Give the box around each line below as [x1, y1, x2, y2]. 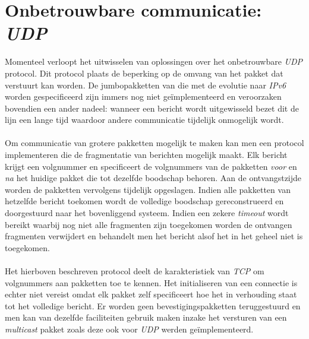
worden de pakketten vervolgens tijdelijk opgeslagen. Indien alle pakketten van [5, 183, 291, 195]
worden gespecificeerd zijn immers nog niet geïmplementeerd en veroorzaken [5, 90, 282, 103]
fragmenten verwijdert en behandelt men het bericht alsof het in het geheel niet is [5, 230, 303, 242]
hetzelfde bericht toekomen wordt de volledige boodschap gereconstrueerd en [5, 195, 284, 207]
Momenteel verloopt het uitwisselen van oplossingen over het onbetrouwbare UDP [5, 55, 303, 68]
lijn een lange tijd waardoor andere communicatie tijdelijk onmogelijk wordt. [5, 113, 284, 126]
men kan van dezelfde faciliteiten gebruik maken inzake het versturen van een [5, 311, 287, 324]
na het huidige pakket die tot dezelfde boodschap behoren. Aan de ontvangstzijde [5, 172, 302, 184]
